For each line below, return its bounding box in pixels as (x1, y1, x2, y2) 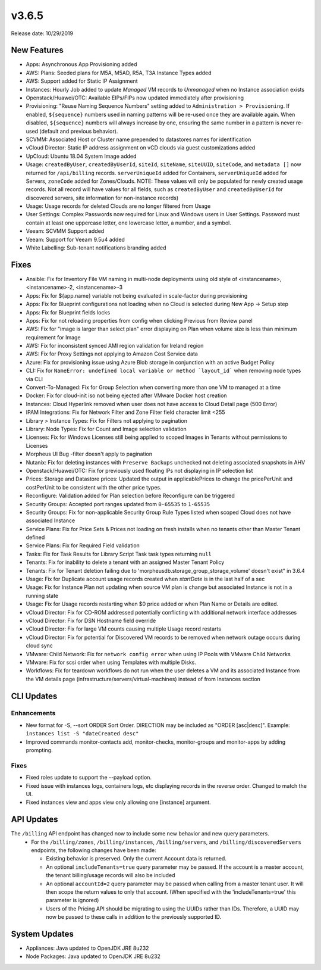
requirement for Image (26, 333, 81, 341)
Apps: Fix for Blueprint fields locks (26, 308, 110, 316)
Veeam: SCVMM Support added (26, 227, 105, 235)
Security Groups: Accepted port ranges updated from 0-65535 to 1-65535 (26, 500, 210, 507)
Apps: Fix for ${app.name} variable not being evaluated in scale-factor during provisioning (26, 292, 248, 299)
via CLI (26, 375, 43, 382)
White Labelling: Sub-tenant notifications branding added (26, 244, 166, 251)
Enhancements (11, 709, 56, 718)
